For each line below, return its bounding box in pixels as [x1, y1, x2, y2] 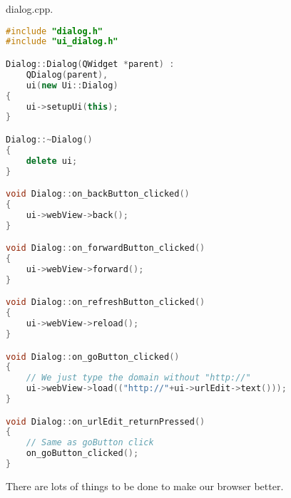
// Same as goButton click [26, 437, 154, 448]
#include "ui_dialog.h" [6, 36, 118, 47]
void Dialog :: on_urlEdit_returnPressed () [6, 416, 205, 427]
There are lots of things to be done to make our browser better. [6, 478, 284, 493]
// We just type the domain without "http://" [26, 373, 251, 383]
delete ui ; [26, 155, 78, 166]
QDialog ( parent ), [26, 69, 108, 80]
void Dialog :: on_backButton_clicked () [6, 189, 190, 199]
